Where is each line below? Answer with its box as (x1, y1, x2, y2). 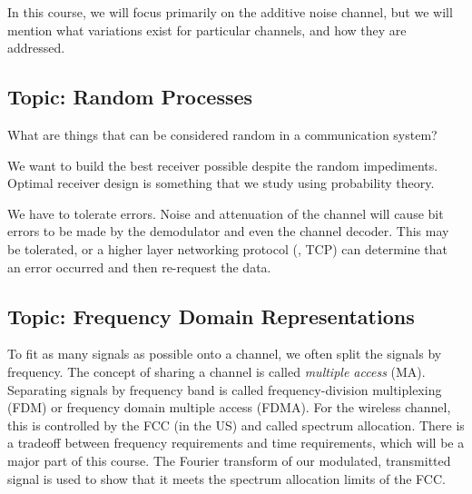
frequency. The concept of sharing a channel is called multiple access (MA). (7, 361, 426, 380)
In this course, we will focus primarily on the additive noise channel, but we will (7, 3, 453, 21)
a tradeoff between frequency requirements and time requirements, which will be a (7, 433, 465, 452)
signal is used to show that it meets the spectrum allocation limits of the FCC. (7, 469, 446, 488)
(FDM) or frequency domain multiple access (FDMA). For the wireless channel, (7, 398, 451, 417)
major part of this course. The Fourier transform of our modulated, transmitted (7, 450, 451, 469)
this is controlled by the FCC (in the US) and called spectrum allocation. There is (7, 415, 465, 434)
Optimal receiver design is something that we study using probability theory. (7, 173, 435, 193)
